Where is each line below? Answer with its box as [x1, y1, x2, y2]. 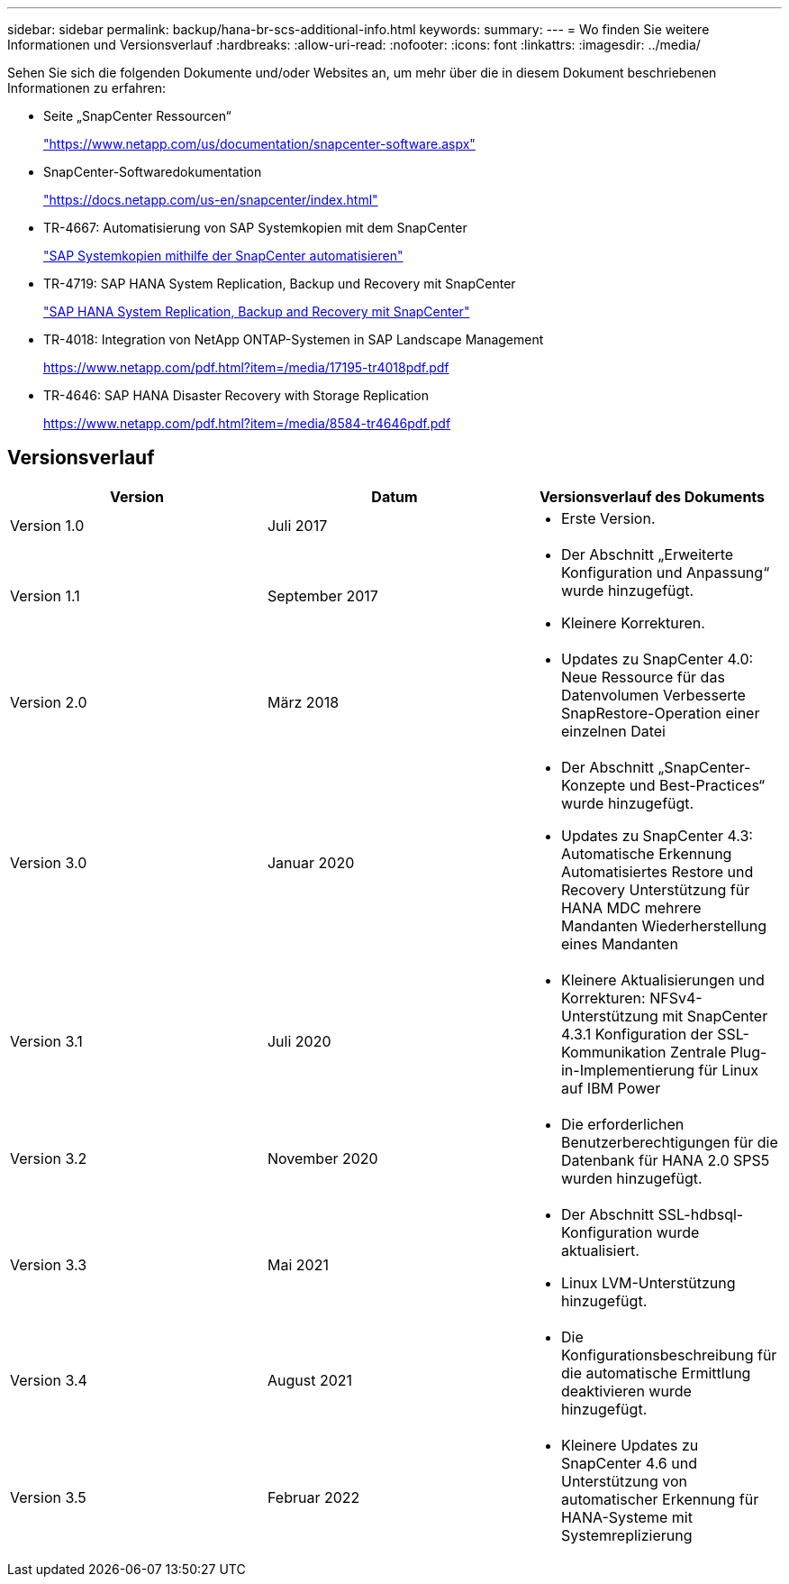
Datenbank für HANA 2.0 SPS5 [560, 1150, 770, 1169]
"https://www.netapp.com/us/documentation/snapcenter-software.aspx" [43, 136, 476, 151]
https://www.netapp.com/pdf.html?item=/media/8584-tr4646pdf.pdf [43, 416, 451, 431]
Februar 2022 [267, 1488, 360, 1506]
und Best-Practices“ [629, 775, 766, 794]
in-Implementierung [560, 1060, 694, 1079]
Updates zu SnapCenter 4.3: [560, 826, 753, 845]
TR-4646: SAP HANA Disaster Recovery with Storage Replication [43, 388, 429, 403]
